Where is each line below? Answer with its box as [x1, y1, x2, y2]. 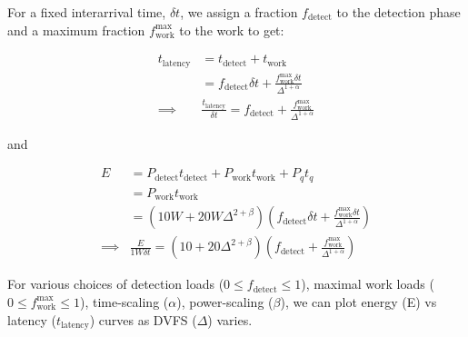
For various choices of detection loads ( [7, 274, 224, 293]
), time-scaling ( [79, 292, 169, 311]
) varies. [207, 310, 253, 329]
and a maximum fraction [7, 20, 145, 39]
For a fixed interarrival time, [7, 3, 166, 21]
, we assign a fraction [180, 3, 298, 21]
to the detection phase [336, 3, 461, 21]
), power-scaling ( [176, 292, 274, 311]
